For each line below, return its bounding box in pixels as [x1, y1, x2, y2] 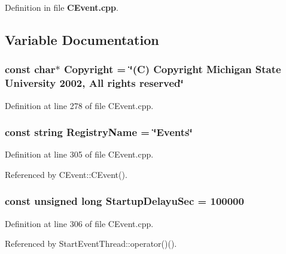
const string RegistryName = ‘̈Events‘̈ [5, 125, 193, 140]
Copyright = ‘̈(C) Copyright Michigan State [63, 62, 281, 77]
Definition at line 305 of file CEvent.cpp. [5, 148, 154, 161]
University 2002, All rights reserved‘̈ [5, 75, 184, 90]
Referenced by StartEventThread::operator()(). [5, 237, 177, 250]
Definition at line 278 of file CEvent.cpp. [5, 99, 154, 111]
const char [5, 62, 56, 77]
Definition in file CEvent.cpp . [5, 1, 118, 13]
